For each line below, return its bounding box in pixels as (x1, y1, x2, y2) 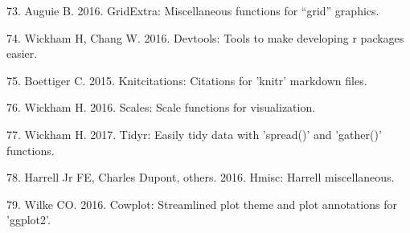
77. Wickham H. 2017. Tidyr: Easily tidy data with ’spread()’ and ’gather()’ (6, 125, 382, 142)
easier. (6, 45, 38, 62)
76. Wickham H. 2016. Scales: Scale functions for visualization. (6, 99, 316, 116)
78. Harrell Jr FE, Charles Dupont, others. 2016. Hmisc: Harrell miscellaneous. (6, 169, 395, 186)
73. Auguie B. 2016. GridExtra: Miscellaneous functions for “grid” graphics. (6, 2, 379, 18)
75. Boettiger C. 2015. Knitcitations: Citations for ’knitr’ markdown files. (6, 72, 367, 88)
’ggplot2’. (6, 211, 51, 228)
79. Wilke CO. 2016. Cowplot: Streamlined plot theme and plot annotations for (6, 195, 397, 212)
